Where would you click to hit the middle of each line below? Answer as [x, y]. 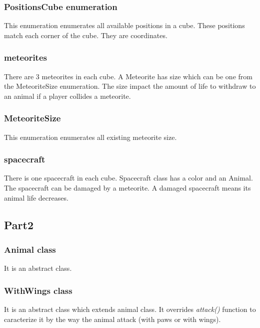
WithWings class [38, 290]
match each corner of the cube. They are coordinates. [86, 35]
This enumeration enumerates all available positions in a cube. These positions [124, 25]
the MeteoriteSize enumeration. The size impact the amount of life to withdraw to [130, 86]
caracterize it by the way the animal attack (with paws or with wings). [112, 319]
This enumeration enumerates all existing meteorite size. [90, 137]
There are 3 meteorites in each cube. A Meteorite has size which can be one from [128, 76]
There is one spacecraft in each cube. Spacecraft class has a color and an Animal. [128, 178]
